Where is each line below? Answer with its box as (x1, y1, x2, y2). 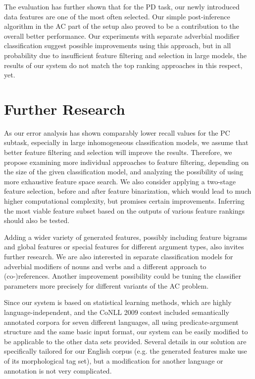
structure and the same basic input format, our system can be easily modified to (4, 326, 248, 337)
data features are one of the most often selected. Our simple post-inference (4, 11, 230, 21)
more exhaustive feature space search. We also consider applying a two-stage (4, 176, 236, 186)
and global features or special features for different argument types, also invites (4, 241, 244, 252)
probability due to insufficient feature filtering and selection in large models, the (4, 50, 247, 60)
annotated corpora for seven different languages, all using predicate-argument (4, 316, 239, 327)
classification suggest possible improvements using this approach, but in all (4, 40, 231, 51)
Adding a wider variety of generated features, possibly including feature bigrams (4, 231, 248, 242)
